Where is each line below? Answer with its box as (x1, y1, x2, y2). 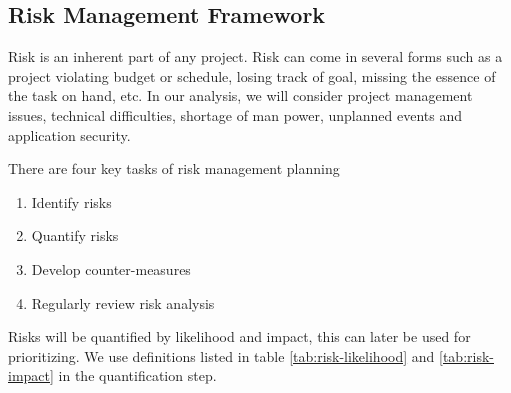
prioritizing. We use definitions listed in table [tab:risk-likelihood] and (8, 345, 435, 366)
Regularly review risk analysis (31, 292, 215, 313)
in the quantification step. (58, 365, 217, 386)
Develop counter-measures (31, 258, 191, 279)
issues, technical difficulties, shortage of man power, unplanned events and (8, 104, 462, 125)
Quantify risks (31, 225, 119, 246)
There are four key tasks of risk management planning (8, 158, 340, 179)
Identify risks (31, 191, 112, 212)
